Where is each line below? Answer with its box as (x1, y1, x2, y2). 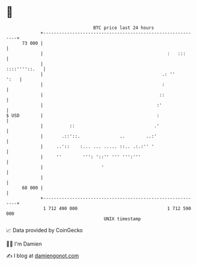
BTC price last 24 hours (93, 25, 155, 31)
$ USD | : (6, 112, 160, 119)
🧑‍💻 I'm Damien (6, 240, 42, 247)
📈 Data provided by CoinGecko (6, 227, 83, 234)
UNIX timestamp (103, 215, 142, 222)
